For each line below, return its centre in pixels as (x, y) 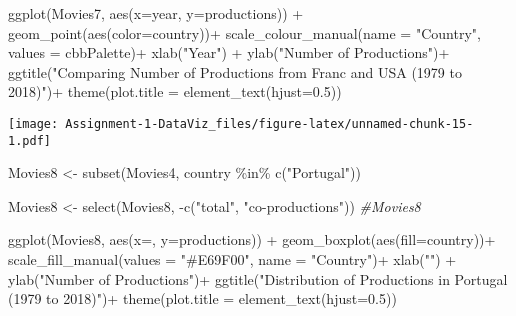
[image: (33, 123)
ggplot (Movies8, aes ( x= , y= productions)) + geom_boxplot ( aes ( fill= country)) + (252, 239)
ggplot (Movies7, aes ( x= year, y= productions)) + (156, 13)
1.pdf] (29, 140)
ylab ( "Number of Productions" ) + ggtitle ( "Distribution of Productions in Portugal (258, 278)
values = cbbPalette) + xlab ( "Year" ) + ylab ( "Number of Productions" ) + (229, 52)
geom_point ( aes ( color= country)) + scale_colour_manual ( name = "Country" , (244, 32)
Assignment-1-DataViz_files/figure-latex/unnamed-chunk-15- (269, 123)
